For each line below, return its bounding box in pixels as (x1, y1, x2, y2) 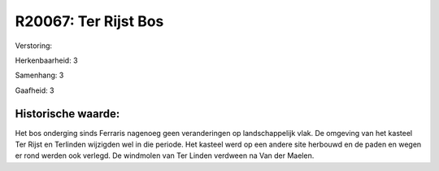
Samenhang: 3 (15, 70, 64, 81)
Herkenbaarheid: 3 (15, 55, 78, 65)
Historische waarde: (15, 107, 120, 121)
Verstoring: (15, 41, 53, 50)
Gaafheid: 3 (15, 85, 54, 95)
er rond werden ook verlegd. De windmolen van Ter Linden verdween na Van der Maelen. (15, 151, 315, 160)
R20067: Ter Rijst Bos (15, 12, 164, 30)
